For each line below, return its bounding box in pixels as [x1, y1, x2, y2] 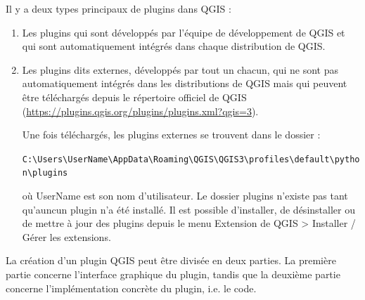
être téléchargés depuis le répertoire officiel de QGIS [22, 89, 247, 104]
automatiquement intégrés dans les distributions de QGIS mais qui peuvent [22, 76, 347, 91]
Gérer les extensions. [22, 229, 111, 244]
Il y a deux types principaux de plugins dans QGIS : [6, 1, 231, 15]
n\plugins [22, 168, 68, 178]
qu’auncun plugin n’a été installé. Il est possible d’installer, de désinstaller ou [22, 202, 355, 216]
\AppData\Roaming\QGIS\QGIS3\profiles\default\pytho [108, 154, 360, 164]
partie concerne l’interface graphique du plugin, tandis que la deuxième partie [6, 267, 340, 282]
